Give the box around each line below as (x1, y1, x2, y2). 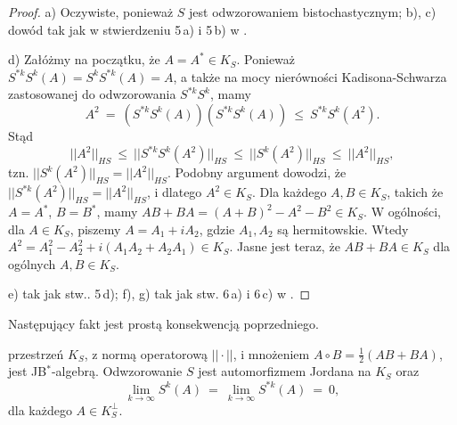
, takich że (387, 183, 444, 201)
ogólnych (8, 254, 56, 273)
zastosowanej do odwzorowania (8, 85, 176, 103)
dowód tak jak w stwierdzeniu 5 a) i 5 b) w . (8, 20, 248, 38)
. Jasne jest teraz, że (229, 237, 340, 256)
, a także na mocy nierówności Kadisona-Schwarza (173, 67, 447, 86)
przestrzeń (8, 344, 64, 363)
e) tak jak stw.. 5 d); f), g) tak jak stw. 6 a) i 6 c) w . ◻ (8, 284, 311, 303)
